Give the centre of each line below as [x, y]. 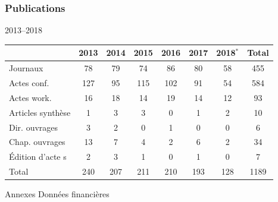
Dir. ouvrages [34, 127]
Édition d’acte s [38, 157]
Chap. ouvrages [37, 142]
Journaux [26, 68]
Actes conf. [29, 83]
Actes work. [30, 97]
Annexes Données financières [57, 194]
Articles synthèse [40, 112]
